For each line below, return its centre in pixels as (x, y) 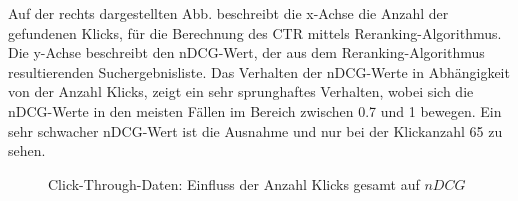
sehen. (27, 150)
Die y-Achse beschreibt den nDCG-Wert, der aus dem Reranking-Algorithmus (246, 52)
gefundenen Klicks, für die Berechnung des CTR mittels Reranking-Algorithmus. (255, 32)
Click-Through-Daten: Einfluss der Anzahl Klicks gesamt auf (234, 183)
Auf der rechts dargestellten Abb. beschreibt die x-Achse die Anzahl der (228, 13)
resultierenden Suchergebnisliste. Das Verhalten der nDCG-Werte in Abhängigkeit (259, 71)
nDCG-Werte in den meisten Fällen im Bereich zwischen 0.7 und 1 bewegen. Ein (255, 110)
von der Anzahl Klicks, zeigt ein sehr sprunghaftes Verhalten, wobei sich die (241, 91)
